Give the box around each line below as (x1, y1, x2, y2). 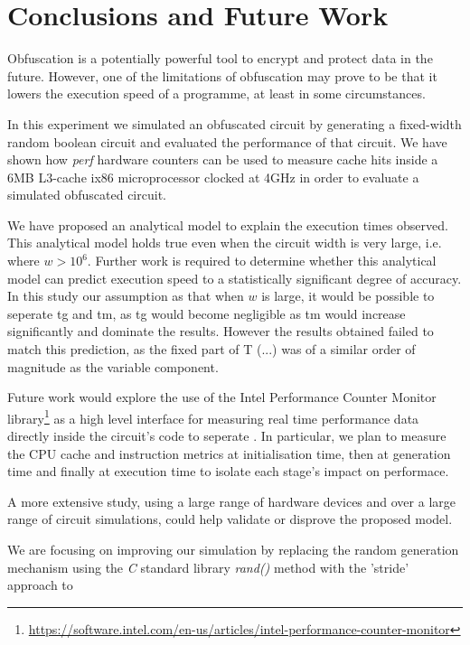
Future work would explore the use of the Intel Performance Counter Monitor (7, 388, 437, 407)
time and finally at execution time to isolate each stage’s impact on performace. (7, 462, 449, 481)
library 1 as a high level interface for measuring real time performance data (7, 406, 419, 427)
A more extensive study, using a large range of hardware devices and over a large (7, 491, 456, 510)
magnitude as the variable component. (7, 357, 219, 376)
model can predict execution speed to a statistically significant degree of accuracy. (7, 268, 462, 287)
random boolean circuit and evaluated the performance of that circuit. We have (7, 132, 447, 151)
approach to (7, 575, 73, 594)
